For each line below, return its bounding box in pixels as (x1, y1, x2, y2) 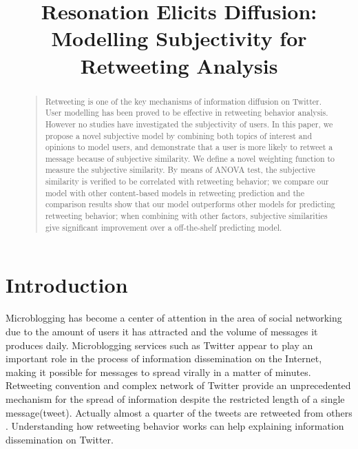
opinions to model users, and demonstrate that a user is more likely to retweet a (45, 141, 333, 153)
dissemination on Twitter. (6, 432, 114, 446)
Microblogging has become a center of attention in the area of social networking (6, 311, 342, 325)
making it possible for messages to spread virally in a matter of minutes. (6, 364, 311, 379)
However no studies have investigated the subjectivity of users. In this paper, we (45, 118, 333, 129)
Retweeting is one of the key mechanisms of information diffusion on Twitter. (45, 95, 322, 107)
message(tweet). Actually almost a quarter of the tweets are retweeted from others (6, 405, 352, 419)
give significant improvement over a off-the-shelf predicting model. (45, 221, 282, 233)
